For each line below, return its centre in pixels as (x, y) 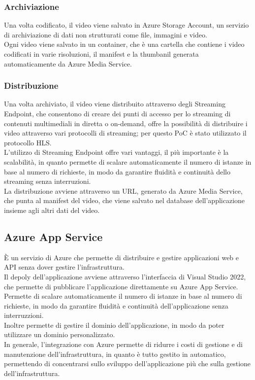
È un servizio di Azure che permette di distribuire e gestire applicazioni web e (122, 257)
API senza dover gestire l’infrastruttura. (64, 267)
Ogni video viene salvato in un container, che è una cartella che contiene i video (124, 44)
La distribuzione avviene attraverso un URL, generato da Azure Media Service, (123, 190)
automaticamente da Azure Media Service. (68, 63)
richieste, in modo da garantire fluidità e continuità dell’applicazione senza (116, 305)
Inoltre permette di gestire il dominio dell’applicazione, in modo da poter (114, 325)
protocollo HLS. (28, 142)
